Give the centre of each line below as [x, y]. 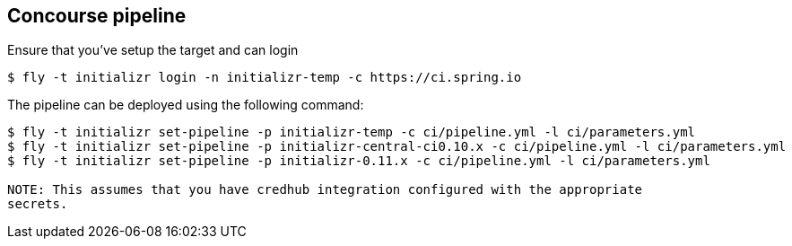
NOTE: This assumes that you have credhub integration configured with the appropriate [325, 190]
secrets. [38, 204]
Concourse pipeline [97, 16]
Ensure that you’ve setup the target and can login [153, 50]
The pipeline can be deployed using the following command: [186, 105]
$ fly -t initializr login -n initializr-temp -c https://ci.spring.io [265, 78]
